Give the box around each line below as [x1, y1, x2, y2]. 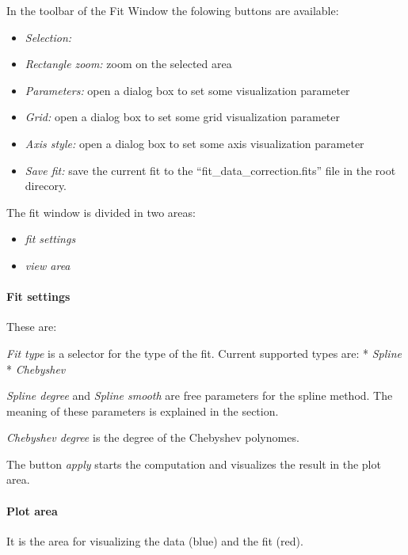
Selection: [25, 29, 72, 45]
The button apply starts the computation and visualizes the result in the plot [6, 455, 381, 472]
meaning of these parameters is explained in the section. [6, 402, 279, 419]
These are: [6, 318, 57, 335]
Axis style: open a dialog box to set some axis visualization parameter [25, 135, 364, 151]
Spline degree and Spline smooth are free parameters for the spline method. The [6, 387, 393, 404]
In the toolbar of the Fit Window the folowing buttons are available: [6, 2, 339, 18]
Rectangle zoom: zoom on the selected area [25, 55, 232, 72]
